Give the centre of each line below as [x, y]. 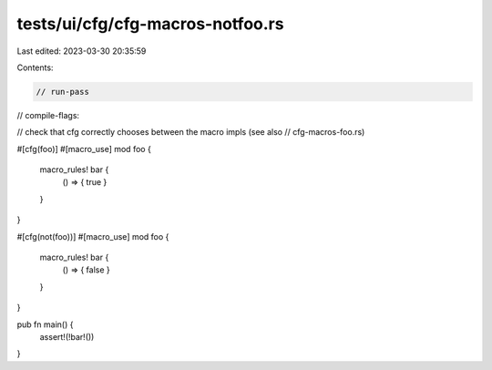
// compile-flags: [48, 115]
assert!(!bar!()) [67, 336]
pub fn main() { [45, 324]
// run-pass [63, 92]
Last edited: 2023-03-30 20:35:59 [82, 51]
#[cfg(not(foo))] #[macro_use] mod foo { [93, 236]
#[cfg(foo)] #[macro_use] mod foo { [84, 149]
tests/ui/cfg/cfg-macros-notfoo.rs [150, 24]
